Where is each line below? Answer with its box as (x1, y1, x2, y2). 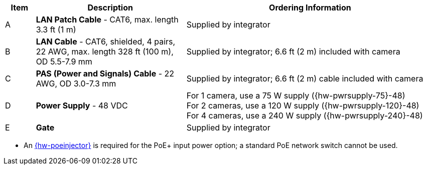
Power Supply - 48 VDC (36, 100, 128, 110)
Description (87, 2, 133, 12)
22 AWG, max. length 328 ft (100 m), (36, 46, 174, 56)
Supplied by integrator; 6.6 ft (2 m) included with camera (186, 46, 400, 56)
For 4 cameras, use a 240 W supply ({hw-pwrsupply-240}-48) (186, 110, 423, 120)
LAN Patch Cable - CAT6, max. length (36, 14, 179, 24)
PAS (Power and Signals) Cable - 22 (36, 68, 175, 78)
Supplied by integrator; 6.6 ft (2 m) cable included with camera (186, 73, 423, 83)
